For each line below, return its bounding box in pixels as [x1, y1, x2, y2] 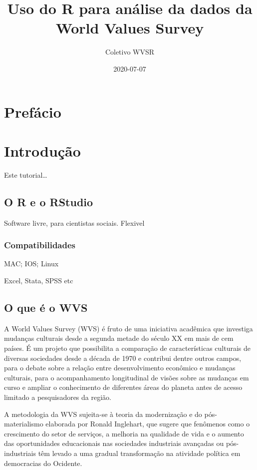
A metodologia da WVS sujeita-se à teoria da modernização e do [4, 408, 202, 419]
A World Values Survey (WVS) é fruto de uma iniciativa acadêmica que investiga [4, 323, 253, 333]
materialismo [4, 418, 43, 429]
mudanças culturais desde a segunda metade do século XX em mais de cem [4, 333, 234, 343]
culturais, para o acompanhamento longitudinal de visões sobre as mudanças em [4, 372, 249, 382]
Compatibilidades [4, 239, 76, 251]
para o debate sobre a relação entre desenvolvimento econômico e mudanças [4, 362, 236, 373]
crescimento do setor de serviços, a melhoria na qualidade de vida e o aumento [4, 428, 244, 438]
